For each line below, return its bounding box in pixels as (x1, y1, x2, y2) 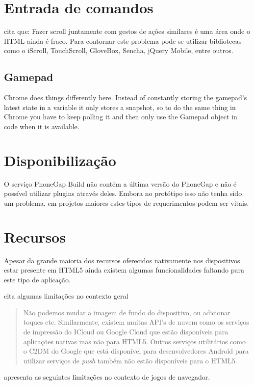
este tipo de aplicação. (4, 274, 71, 284)
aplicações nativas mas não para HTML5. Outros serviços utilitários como (23, 336, 246, 346)
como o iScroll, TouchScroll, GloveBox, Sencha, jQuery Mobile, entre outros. (4, 45, 233, 55)
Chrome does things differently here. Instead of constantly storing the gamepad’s (4, 92, 247, 103)
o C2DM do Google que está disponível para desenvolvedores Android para (23, 346, 249, 356)
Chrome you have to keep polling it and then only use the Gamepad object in (4, 111, 237, 122)
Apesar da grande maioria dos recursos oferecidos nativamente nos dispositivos (4, 255, 240, 265)
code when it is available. (4, 121, 79, 131)
